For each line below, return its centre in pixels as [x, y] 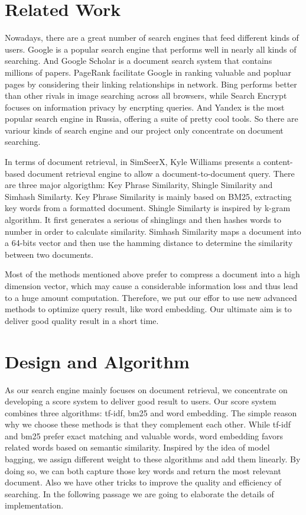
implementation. [34, 505]
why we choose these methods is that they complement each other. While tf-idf [148, 424]
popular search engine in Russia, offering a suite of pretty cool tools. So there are [152, 119]
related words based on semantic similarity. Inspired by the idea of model [137, 447]
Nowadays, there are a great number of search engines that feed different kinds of [152, 38]
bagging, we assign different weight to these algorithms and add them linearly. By [153, 459]
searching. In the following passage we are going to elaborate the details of [139, 493]
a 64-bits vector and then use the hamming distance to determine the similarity [149, 243]
